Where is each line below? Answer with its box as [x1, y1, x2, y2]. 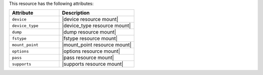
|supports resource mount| [61, 61, 124, 68]
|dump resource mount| [61, 29, 116, 36]
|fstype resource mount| [61, 35, 118, 42]
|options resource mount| [61, 48, 120, 55]
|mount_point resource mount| [61, 41, 131, 48]
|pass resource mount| [61, 54, 114, 61]
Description [61, 10, 90, 17]
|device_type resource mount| [61, 22, 131, 29]
